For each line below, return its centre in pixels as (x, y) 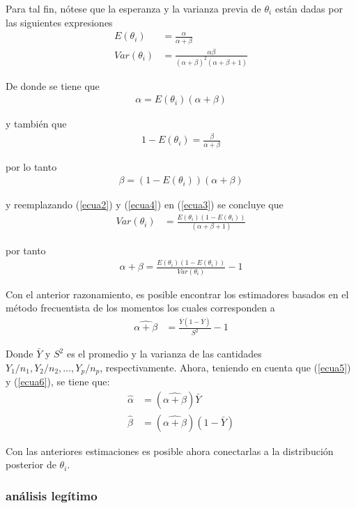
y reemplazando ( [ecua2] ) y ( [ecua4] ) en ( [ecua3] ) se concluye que (145, 205)
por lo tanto (31, 166)
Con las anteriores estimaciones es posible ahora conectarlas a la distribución (170, 451)
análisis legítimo (52, 495)
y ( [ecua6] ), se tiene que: (58, 382)
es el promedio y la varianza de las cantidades (164, 354)
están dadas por (309, 8)
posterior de (31, 464)
